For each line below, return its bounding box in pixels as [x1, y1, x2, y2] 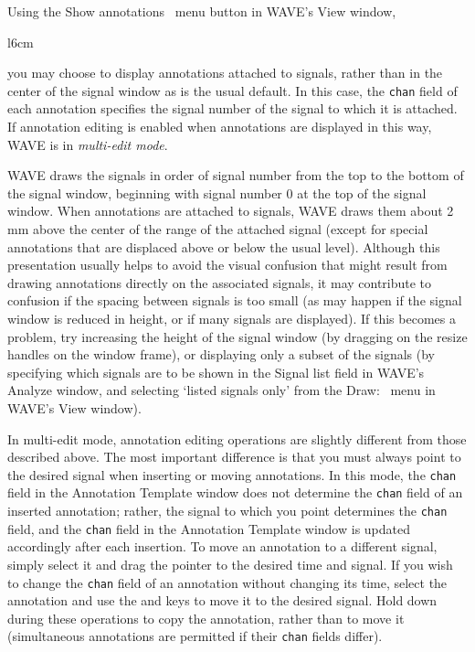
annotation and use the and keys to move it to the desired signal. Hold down [7, 591, 438, 610]
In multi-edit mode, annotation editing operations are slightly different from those [7, 429, 467, 448]
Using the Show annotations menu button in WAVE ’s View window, [7, 2, 396, 20]
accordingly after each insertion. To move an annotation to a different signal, [7, 537, 438, 556]
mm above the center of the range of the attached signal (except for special [7, 219, 428, 238]
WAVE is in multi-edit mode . [7, 134, 168, 154]
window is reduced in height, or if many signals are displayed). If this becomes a [7, 308, 456, 327]
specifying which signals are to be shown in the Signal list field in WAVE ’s [7, 362, 425, 381]
